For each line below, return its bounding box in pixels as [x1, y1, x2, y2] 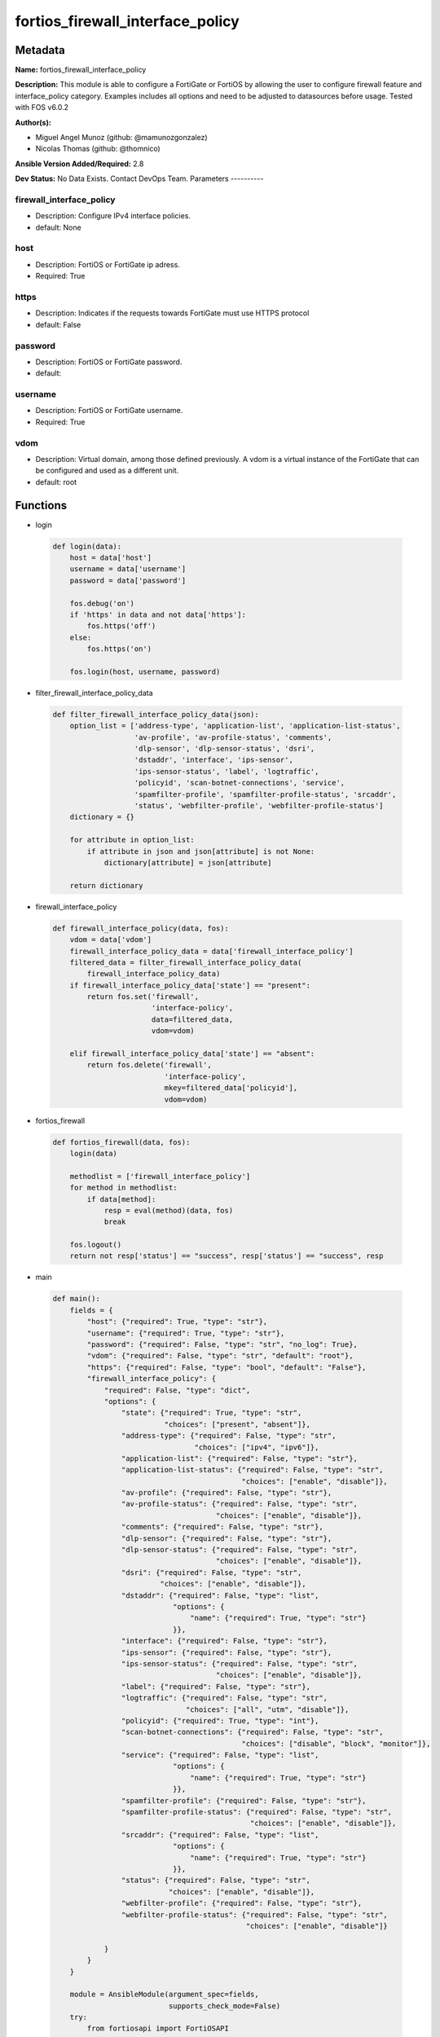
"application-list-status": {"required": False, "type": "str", [121, 1465, 384, 1475]
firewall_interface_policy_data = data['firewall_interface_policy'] [69, 946, 354, 956]
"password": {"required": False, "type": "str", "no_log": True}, [86, 1340, 359, 1349]
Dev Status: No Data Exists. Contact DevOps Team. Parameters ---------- [15, 174, 264, 183]
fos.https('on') [86, 645, 152, 653]
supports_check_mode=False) [168, 2001, 281, 2010]
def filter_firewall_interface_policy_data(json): [52, 710, 260, 719]
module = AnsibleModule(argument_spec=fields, [69, 1990, 260, 2000]
